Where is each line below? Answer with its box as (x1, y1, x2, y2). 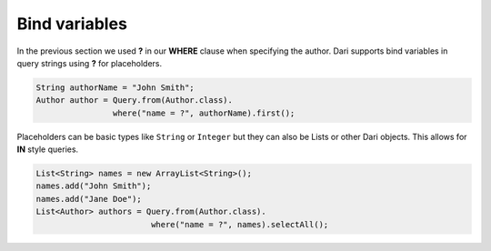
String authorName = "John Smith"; (35, 82, 195, 93)
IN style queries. (16, 144, 79, 155)
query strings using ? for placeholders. (16, 57, 163, 68)
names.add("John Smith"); (35, 181, 152, 191)
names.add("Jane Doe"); (35, 194, 143, 204)
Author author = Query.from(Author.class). (35, 95, 234, 105)
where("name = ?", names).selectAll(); (150, 219, 329, 229)
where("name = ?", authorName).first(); (112, 107, 296, 118)
